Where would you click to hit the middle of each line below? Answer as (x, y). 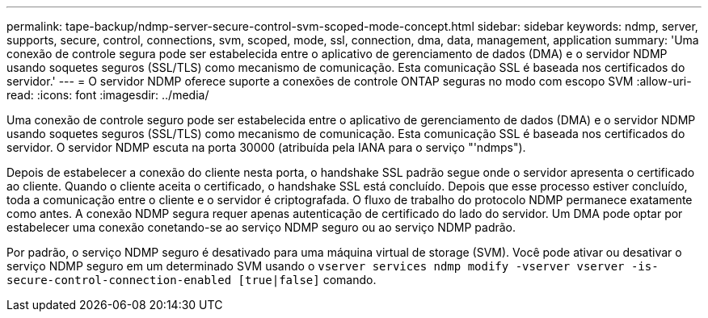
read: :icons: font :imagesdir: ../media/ (108, 95)
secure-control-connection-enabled (119, 280)
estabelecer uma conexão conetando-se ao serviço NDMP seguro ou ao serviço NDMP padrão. (261, 227)
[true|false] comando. (307, 280)
